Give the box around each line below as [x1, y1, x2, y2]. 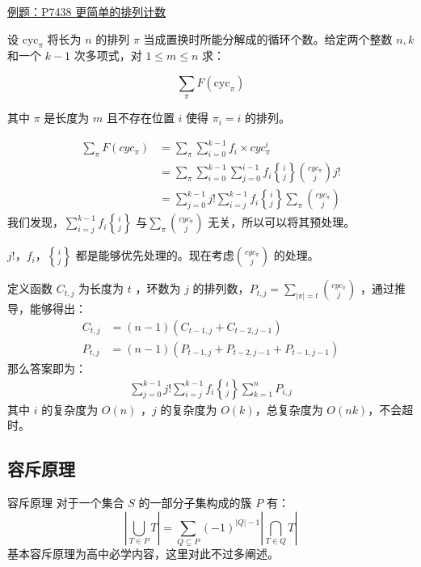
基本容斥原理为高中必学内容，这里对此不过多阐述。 [7, 544, 279, 561]
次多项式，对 [74, 47, 142, 64]
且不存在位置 [106, 109, 175, 126]
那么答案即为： [7, 360, 86, 377]
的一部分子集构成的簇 [138, 494, 252, 511]
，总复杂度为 [255, 400, 323, 417]
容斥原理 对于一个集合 [7, 494, 124, 511]
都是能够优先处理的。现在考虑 [75, 247, 234, 264]
